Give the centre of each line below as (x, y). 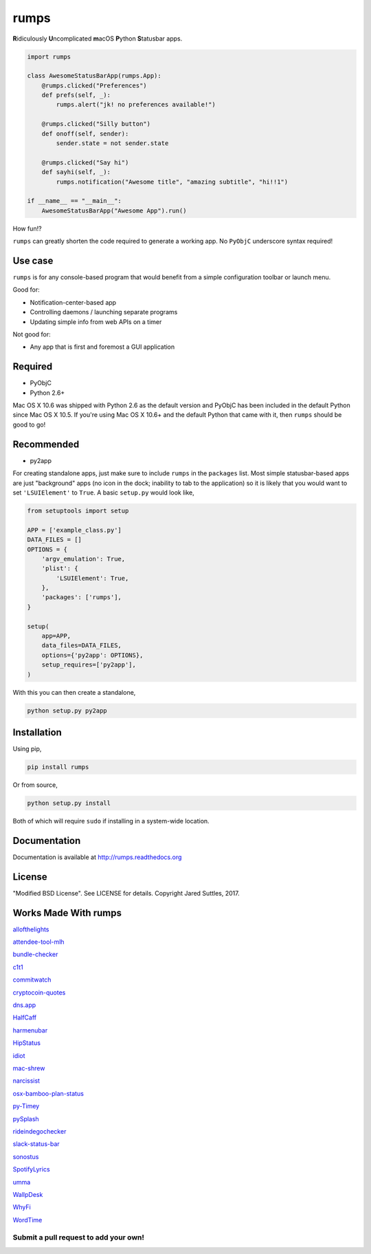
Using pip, (27, 749)
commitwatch (32, 980)
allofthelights (31, 929)
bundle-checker (35, 954)
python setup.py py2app (67, 711)
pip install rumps (58, 767)
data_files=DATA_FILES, (81, 646)
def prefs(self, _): (76, 95)
